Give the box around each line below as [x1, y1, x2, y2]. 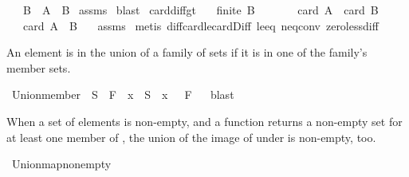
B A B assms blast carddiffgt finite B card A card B [22, 2, 379, 18]
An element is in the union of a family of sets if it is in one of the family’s [6, 44, 368, 61]
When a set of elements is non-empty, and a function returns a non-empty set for [6, 112, 403, 129]
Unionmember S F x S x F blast [11, 86, 234, 103]
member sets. [6, 59, 71, 76]
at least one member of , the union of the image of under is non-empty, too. [6, 128, 376, 145]
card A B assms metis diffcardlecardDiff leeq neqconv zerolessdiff [22, 17, 379, 33]
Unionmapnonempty [11, 155, 112, 172]
